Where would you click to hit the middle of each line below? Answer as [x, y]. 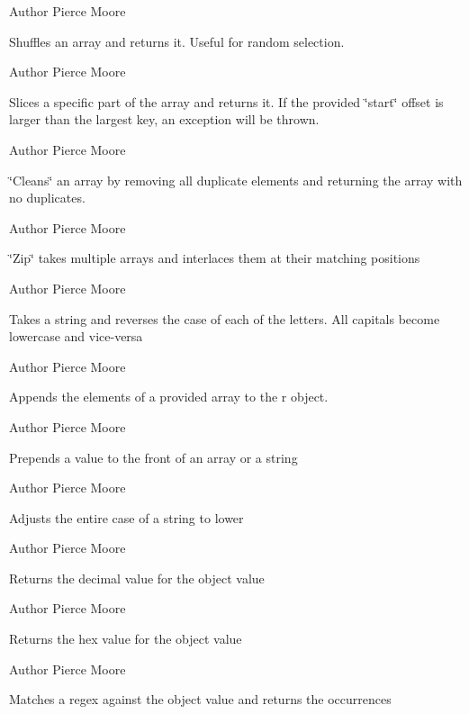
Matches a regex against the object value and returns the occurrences [200, 699]
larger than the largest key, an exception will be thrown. [164, 119]
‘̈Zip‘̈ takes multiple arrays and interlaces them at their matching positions [215, 258]
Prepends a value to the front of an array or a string [153, 457]
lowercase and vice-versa [76, 336]
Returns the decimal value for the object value [137, 578]
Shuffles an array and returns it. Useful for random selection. [177, 41]
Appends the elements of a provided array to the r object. [169, 397]
